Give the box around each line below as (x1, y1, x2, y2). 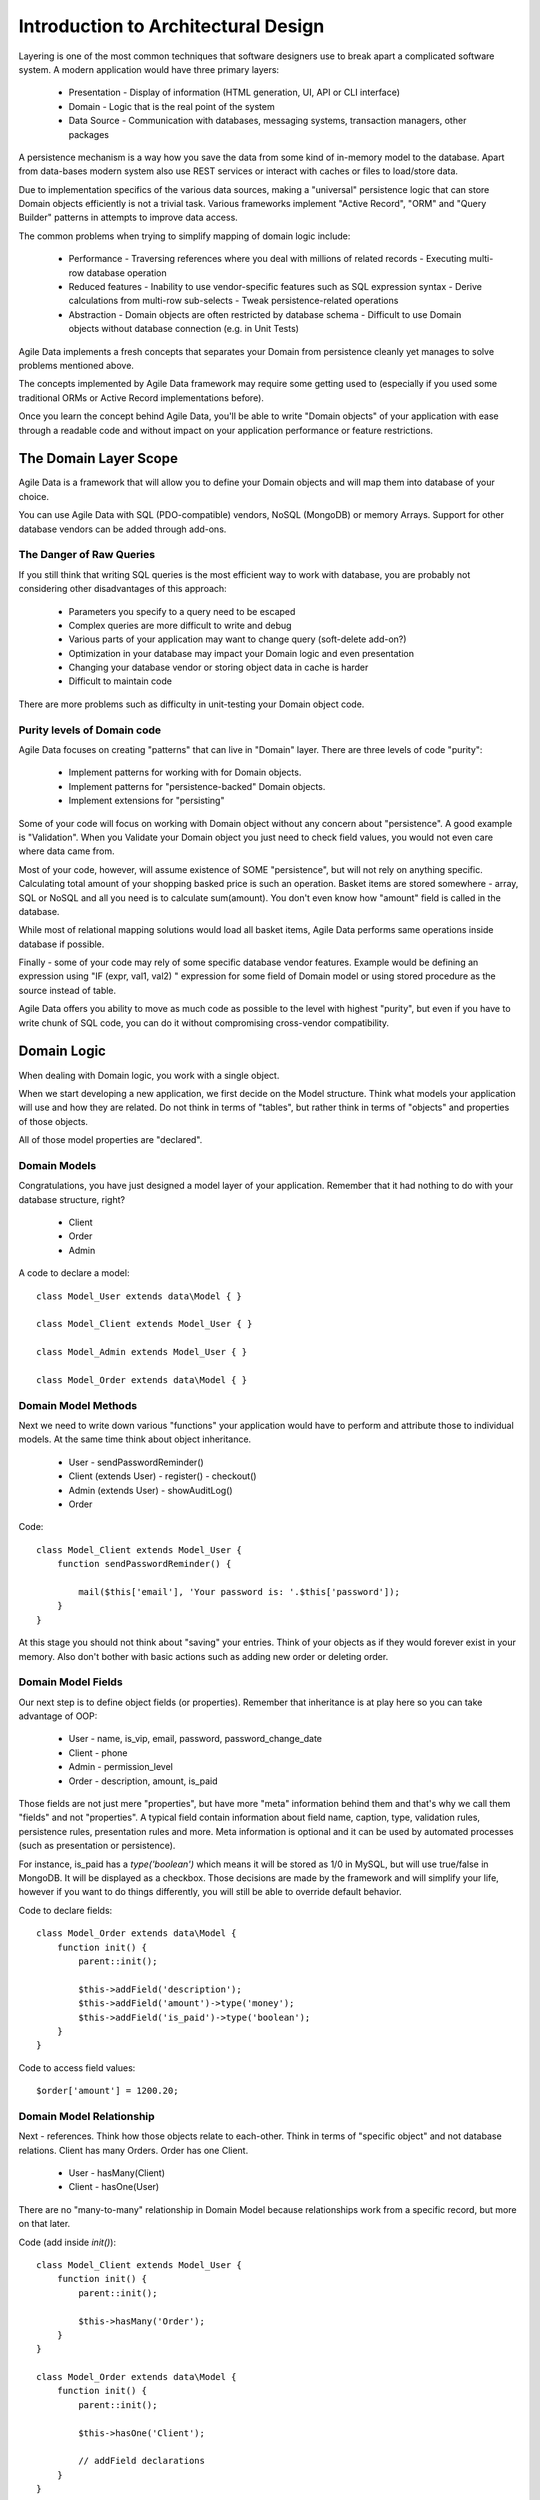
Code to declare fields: (18, 1904, 113, 1916)
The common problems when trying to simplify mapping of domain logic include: (18, 230, 351, 242)
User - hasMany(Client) (68, 2167, 165, 2179)
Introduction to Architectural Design (18, 15, 325, 37)
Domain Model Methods (18, 1398, 138, 1412)
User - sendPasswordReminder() (68, 1456, 204, 1468)
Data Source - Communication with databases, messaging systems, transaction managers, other (68, 115, 467, 127)
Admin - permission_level (68, 1761, 174, 1773)
